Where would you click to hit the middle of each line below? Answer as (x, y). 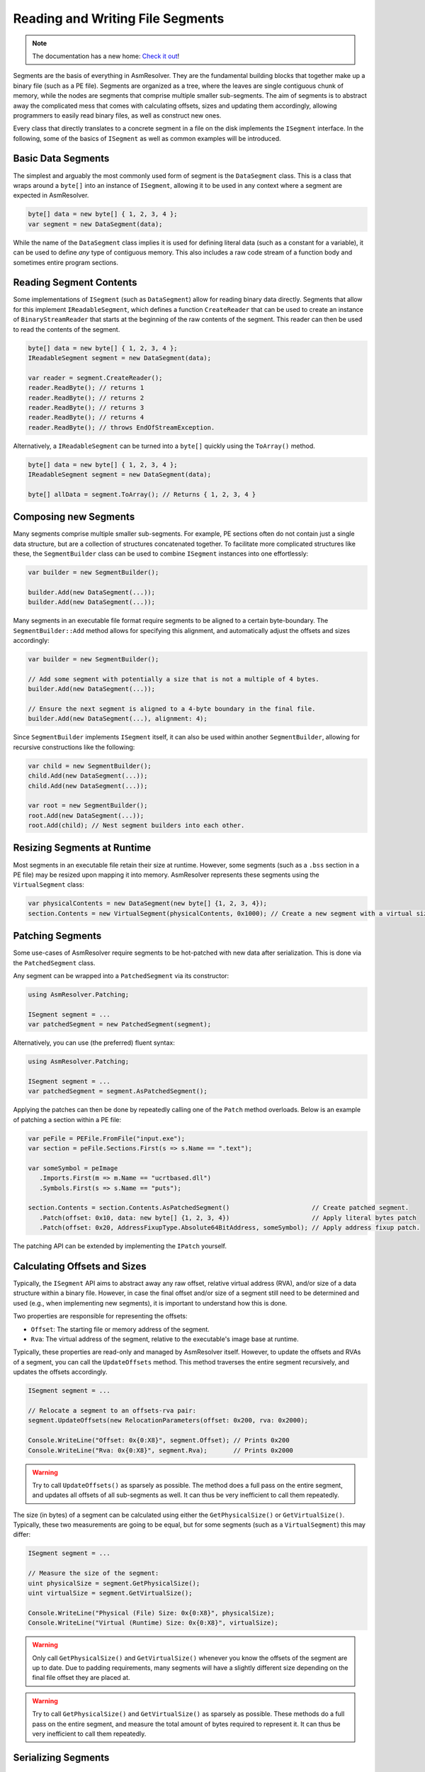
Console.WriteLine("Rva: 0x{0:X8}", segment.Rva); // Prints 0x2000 (161, 1450)
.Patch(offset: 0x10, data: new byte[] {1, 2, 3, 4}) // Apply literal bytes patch (228, 1218)
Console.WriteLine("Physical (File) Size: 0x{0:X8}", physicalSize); (151, 1613)
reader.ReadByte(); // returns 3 (86, 407)
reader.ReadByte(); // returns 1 (86, 388)
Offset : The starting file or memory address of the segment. (120, 1329)
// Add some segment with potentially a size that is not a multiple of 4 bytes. (174, 679)
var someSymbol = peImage (73, 1168)
